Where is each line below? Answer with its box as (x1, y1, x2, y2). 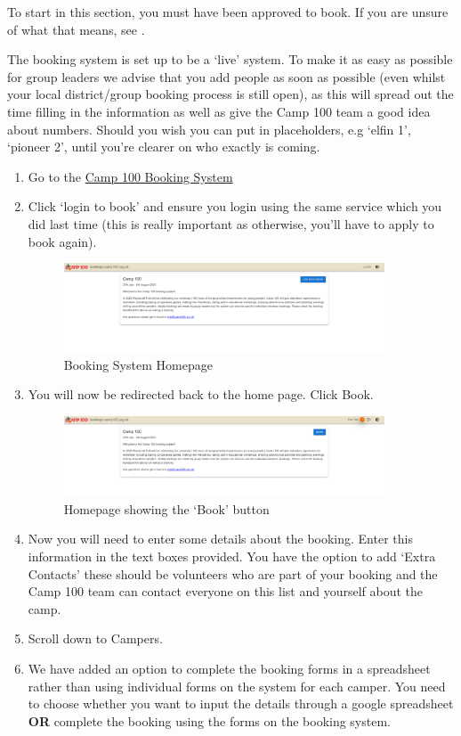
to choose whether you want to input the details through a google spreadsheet (28, 694, 454, 713)
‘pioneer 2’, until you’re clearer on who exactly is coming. (7, 137, 320, 156)
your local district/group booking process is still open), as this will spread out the (7, 85, 454, 103)
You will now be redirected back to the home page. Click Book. (28, 385, 374, 404)
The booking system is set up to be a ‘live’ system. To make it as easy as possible (7, 50, 453, 69)
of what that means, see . (7, 20, 145, 38)
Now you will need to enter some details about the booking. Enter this (28, 529, 413, 548)
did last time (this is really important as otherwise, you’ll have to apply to (28, 214, 434, 233)
